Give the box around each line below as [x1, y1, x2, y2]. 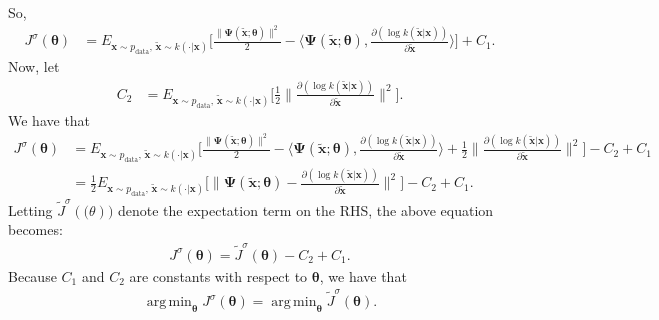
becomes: [8, 219, 63, 240]
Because [8, 265, 57, 286]
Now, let [8, 55, 60, 76]
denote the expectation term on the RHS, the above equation [117, 199, 494, 220]
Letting [8, 199, 53, 220]
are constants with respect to [129, 265, 308, 286]
